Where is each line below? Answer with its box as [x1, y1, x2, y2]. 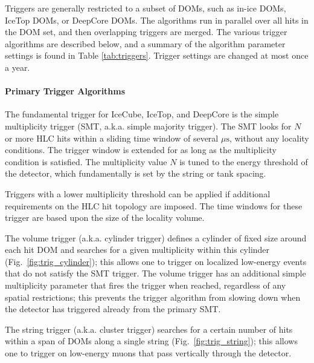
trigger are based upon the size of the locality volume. [5, 211, 205, 224]
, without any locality [229, 131, 309, 144]
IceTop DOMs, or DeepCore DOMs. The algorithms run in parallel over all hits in [5, 13, 309, 26]
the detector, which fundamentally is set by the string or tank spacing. [5, 167, 266, 180]
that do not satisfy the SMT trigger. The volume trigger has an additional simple [5, 267, 306, 280]
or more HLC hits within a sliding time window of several [5, 131, 219, 144]
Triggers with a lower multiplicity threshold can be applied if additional [5, 187, 271, 200]
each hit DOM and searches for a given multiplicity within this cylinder [5, 243, 270, 256]
